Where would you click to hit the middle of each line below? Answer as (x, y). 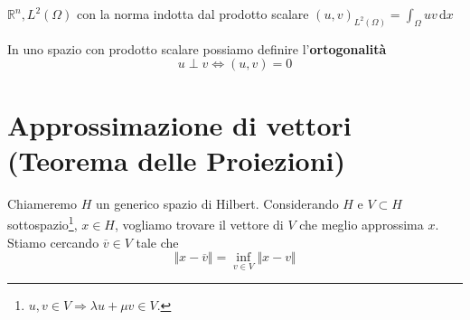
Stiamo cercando (53, 242)
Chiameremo (42, 203)
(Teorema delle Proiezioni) (177, 160)
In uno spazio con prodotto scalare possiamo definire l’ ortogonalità (197, 48)
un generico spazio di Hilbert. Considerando (217, 203)
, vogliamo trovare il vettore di (199, 225)
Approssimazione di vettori (179, 124)
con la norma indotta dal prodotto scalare (193, 14)
